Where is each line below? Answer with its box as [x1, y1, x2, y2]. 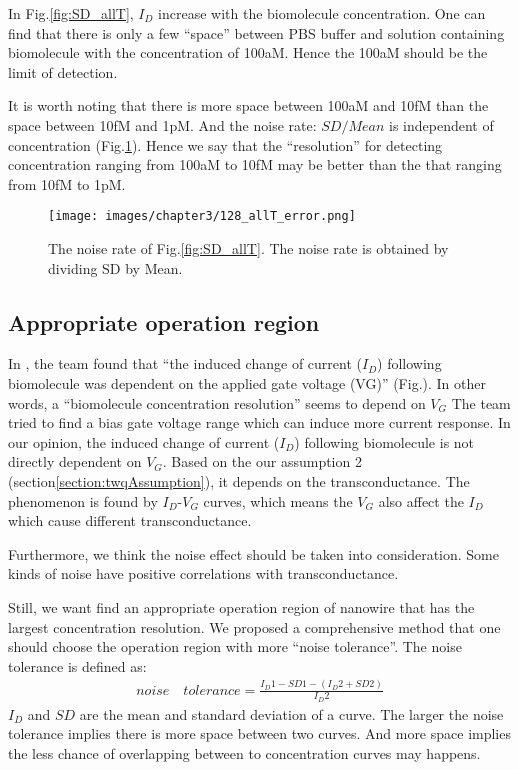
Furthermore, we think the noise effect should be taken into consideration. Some [8, 543, 499, 564]
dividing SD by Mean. [48, 257, 183, 278]
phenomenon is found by [8, 490, 158, 511]
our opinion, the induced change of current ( [8, 431, 280, 452]
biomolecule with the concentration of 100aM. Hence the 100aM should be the [8, 42, 488, 63]
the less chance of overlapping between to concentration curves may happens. [8, 743, 481, 764]
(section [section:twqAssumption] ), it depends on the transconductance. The [8, 470, 470, 491]
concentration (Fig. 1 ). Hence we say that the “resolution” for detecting [8, 134, 443, 155]
